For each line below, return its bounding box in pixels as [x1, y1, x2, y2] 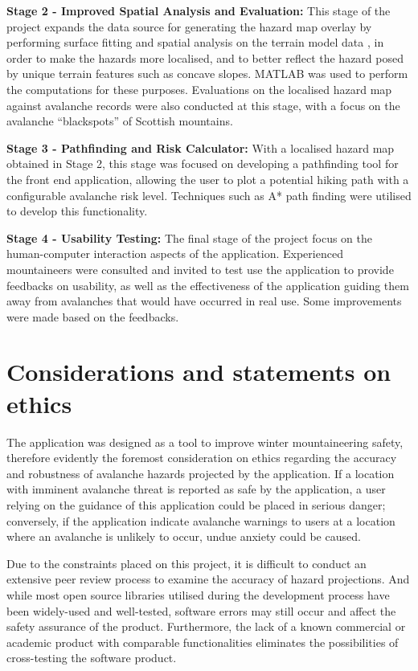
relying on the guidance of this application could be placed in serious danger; [6, 496, 386, 513]
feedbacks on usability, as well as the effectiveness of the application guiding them [6, 276, 409, 293]
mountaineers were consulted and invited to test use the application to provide [6, 260, 394, 277]
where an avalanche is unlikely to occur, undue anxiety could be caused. [6, 528, 361, 545]
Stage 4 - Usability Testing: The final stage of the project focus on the [6, 229, 373, 246]
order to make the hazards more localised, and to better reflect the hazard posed [6, 49, 404, 66]
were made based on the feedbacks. [6, 308, 179, 325]
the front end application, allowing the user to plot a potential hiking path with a [6, 170, 409, 187]
